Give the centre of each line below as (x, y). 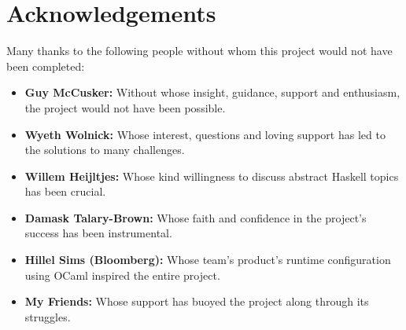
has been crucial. (65, 191)
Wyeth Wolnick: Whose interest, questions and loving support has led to (205, 134)
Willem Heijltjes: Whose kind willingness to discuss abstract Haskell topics (212, 176)
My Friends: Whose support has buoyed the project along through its (197, 301)
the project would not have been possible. (125, 107)
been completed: (46, 66)
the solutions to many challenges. (105, 150)
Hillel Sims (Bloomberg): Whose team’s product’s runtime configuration (208, 260)
